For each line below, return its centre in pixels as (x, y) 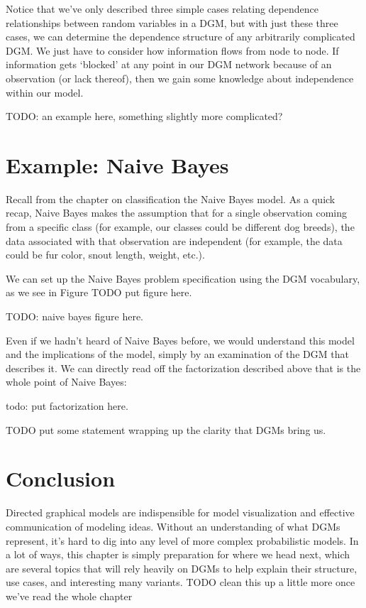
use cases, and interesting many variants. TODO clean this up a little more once (181, 582)
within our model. (45, 92)
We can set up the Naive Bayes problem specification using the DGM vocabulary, (183, 278)
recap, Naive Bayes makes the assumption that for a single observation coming (176, 213)
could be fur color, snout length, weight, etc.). (105, 255)
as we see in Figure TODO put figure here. (99, 292)
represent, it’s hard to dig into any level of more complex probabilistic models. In (182, 540)
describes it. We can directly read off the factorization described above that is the (183, 368)
